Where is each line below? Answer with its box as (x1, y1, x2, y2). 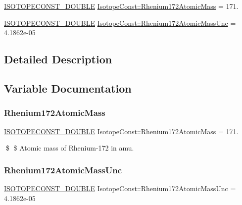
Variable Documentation (4, 80, 132, 96)
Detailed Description (4, 51, 112, 67)
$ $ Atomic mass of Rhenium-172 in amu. (5, 143, 134, 153)
